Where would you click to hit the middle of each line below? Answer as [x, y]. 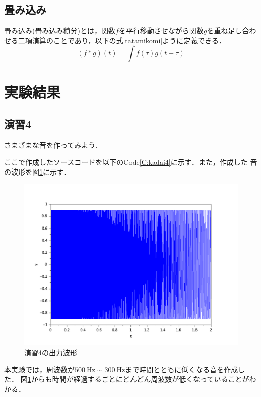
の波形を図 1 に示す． [38, 172]
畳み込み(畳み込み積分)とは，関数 [60, 31]
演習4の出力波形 [51, 352]
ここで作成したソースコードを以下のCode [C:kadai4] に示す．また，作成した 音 [131, 162]
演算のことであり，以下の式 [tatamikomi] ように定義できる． [129, 40]
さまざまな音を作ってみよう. [51, 145]
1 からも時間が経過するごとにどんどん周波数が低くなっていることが [138, 379]
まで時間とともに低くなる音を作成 [182, 369]
